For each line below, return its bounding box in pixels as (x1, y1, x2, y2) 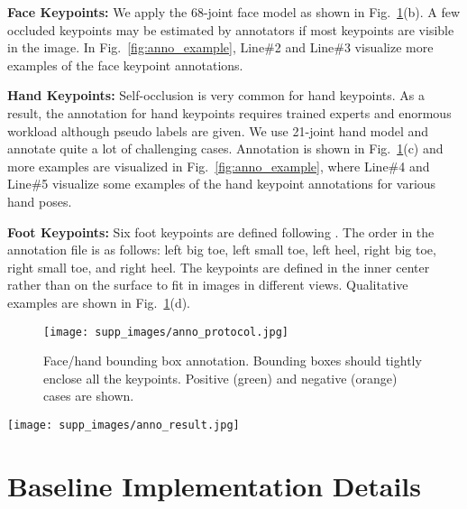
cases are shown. (43, 386, 134, 405)
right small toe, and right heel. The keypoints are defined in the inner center (7, 257, 430, 276)
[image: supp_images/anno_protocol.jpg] (43, 325, 289, 338)
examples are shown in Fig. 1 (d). (7, 292, 191, 311)
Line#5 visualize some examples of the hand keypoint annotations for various (7, 174, 436, 193)
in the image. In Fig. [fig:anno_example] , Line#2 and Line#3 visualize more (7, 38, 434, 57)
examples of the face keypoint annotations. (7, 55, 243, 74)
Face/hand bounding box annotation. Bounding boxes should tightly (43, 351, 422, 370)
